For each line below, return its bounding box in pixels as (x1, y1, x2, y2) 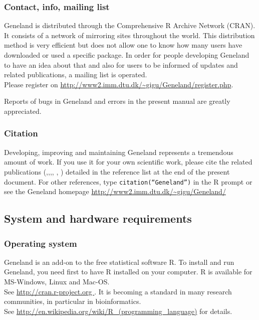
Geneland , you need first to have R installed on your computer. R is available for (4, 266, 252, 277)
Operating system (4, 237, 77, 249)
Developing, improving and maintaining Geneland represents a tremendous (4, 146, 233, 157)
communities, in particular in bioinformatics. (4, 296, 141, 306)
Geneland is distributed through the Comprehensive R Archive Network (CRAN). (4, 20, 255, 31)
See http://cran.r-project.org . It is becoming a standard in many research (4, 286, 232, 296)
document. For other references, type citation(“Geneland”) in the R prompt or (4, 176, 252, 187)
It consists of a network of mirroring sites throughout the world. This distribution (4, 30, 255, 40)
